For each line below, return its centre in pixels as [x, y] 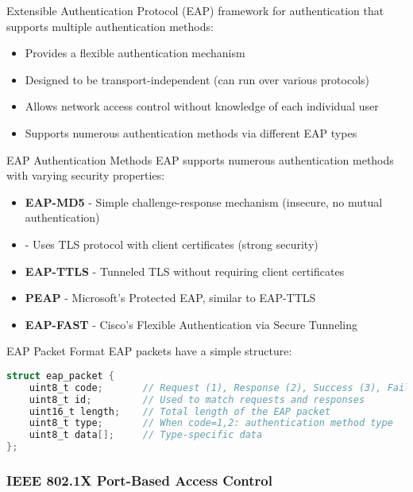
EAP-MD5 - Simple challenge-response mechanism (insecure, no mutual [204, 201]
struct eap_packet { [61, 376]
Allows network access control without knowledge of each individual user [202, 106]
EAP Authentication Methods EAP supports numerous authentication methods [200, 159]
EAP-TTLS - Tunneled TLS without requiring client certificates [185, 271]
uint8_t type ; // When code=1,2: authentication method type [211, 423]
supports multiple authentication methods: [110, 26]
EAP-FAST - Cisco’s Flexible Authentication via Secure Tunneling [191, 324]
